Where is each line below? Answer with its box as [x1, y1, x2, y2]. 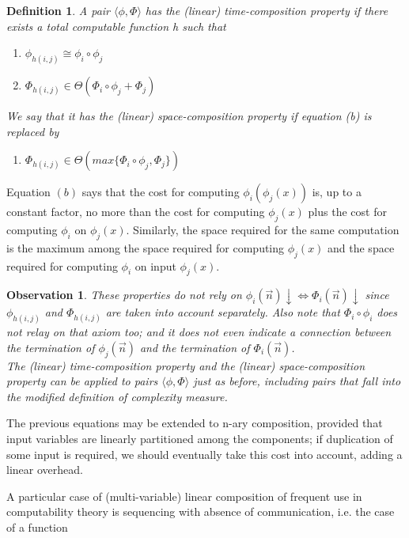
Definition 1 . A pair [6, 2, 110, 18]
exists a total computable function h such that [6, 17, 226, 34]
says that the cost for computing [81, 184, 240, 200]
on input [134, 257, 176, 274]
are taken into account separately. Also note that [105, 304, 340, 320]
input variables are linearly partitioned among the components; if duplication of [6, 430, 393, 447]
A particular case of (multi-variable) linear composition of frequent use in [6, 487, 362, 504]
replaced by [6, 123, 59, 139]
